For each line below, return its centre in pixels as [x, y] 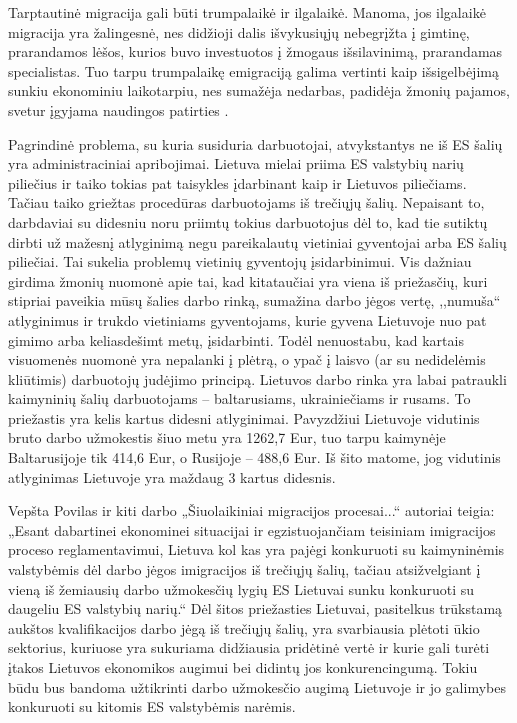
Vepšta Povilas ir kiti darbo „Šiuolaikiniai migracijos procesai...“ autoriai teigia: [251, 510]
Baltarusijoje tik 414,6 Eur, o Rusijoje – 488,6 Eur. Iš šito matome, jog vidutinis [254, 457]
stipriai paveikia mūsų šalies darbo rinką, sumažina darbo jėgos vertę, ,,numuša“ [254, 300]
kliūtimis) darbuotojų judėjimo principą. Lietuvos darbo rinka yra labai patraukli [257, 378]
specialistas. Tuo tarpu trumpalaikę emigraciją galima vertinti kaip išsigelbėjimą [253, 70]
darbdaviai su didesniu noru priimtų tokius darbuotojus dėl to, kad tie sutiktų [248, 221]
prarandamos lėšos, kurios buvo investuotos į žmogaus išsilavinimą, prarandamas [255, 51]
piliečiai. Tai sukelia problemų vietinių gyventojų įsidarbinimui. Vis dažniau [240, 261]
